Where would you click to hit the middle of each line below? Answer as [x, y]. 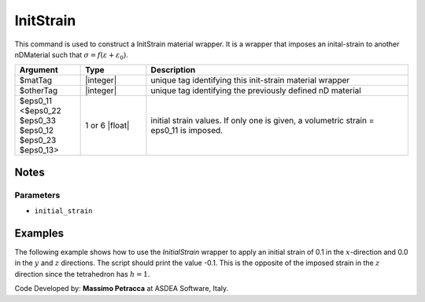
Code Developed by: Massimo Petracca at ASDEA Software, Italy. [121, 289]
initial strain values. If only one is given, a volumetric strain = [262, 120]
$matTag [36, 80]
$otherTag [39, 90]
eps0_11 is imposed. [187, 131]
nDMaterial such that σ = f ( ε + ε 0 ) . [72, 55]
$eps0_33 [38, 120]
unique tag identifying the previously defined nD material [256, 90]
